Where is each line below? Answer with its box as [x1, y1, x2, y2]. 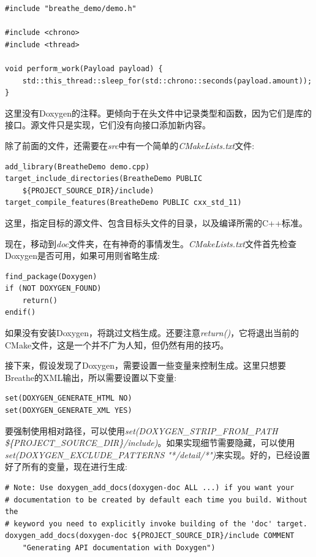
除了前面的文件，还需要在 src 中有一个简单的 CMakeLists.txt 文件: [5, 139, 255, 152]
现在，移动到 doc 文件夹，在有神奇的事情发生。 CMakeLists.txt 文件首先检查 [5, 237, 296, 250]
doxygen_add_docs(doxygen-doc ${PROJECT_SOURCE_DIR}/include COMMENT [5, 531, 295, 540]
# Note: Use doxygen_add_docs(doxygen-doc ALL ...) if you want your [5, 483, 295, 492]
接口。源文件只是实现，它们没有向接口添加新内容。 [5, 118, 211, 131]
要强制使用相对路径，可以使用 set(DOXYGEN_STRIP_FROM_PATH [5, 424, 278, 437]
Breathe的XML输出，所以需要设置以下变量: [5, 371, 177, 383]
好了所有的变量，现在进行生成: [5, 460, 127, 473]
